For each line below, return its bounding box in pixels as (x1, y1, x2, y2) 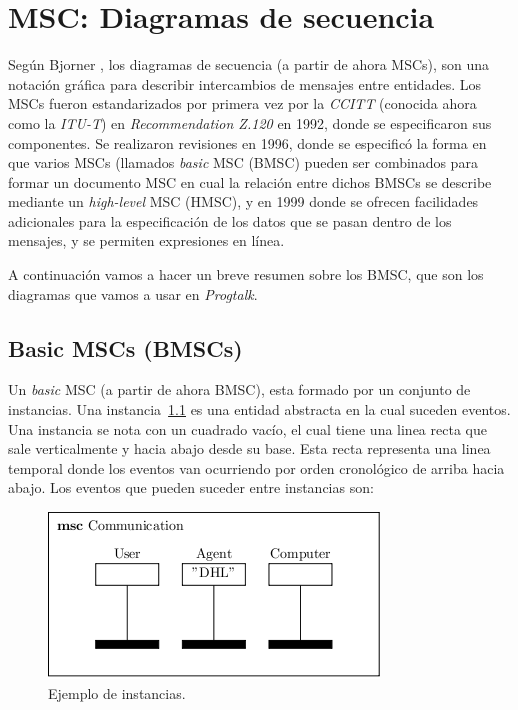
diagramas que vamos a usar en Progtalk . (8, 283, 258, 304)
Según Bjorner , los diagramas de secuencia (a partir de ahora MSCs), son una (8, 54, 490, 75)
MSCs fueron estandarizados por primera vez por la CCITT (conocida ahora (8, 93, 477, 114)
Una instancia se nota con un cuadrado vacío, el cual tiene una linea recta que (8, 418, 487, 439)
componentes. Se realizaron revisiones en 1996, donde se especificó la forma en (8, 132, 487, 153)
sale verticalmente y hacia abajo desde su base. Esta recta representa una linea (8, 438, 491, 459)
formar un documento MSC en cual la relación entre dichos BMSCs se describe (8, 171, 492, 192)
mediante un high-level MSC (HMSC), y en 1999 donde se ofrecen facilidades (8, 191, 479, 212)
